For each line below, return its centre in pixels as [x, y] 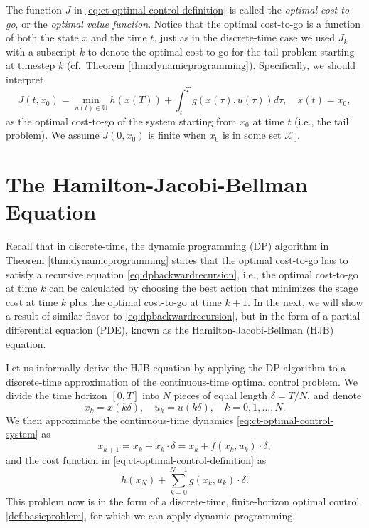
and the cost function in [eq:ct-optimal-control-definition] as [136, 459]
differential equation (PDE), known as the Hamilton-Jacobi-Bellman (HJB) [170, 329]
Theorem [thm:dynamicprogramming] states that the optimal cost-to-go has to [177, 259]
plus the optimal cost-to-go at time [145, 301]
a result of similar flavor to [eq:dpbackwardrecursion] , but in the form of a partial [183, 316]
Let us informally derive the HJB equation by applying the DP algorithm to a [176, 368]
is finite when [177, 135]
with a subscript [41, 51]
